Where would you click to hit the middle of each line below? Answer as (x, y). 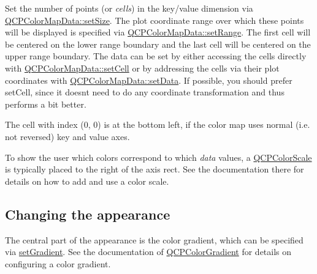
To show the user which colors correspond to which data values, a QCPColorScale (158, 157)
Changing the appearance (88, 214)
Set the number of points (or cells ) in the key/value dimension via (129, 8)
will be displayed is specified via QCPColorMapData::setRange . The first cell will (158, 32)
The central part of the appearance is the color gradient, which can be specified (154, 239)
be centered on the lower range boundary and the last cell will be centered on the (158, 44)
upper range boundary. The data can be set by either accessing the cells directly (156, 56)
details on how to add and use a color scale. (87, 181)
